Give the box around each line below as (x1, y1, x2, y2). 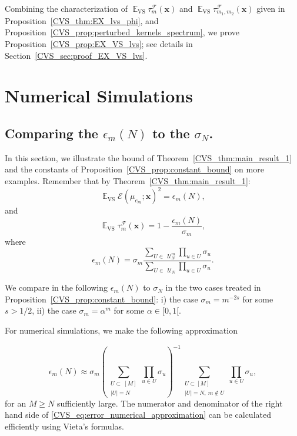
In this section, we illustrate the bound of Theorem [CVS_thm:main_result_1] (5, 151, 292, 164)
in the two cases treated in (165, 281, 261, 294)
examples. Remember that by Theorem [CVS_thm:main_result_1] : (5, 175, 251, 187)
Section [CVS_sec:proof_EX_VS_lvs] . (5, 49, 148, 61)
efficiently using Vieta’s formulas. (5, 420, 124, 432)
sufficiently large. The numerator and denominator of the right (57, 397, 283, 409)
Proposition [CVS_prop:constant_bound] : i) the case (5, 292, 198, 305)
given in (256, 2, 285, 14)
